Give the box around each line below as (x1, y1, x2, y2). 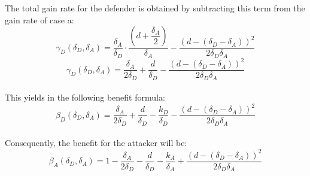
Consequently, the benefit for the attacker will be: (5, 136, 187, 149)
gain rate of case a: (5, 13, 74, 26)
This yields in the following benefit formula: (5, 91, 165, 104)
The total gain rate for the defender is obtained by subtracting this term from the (5, 2, 305, 14)
